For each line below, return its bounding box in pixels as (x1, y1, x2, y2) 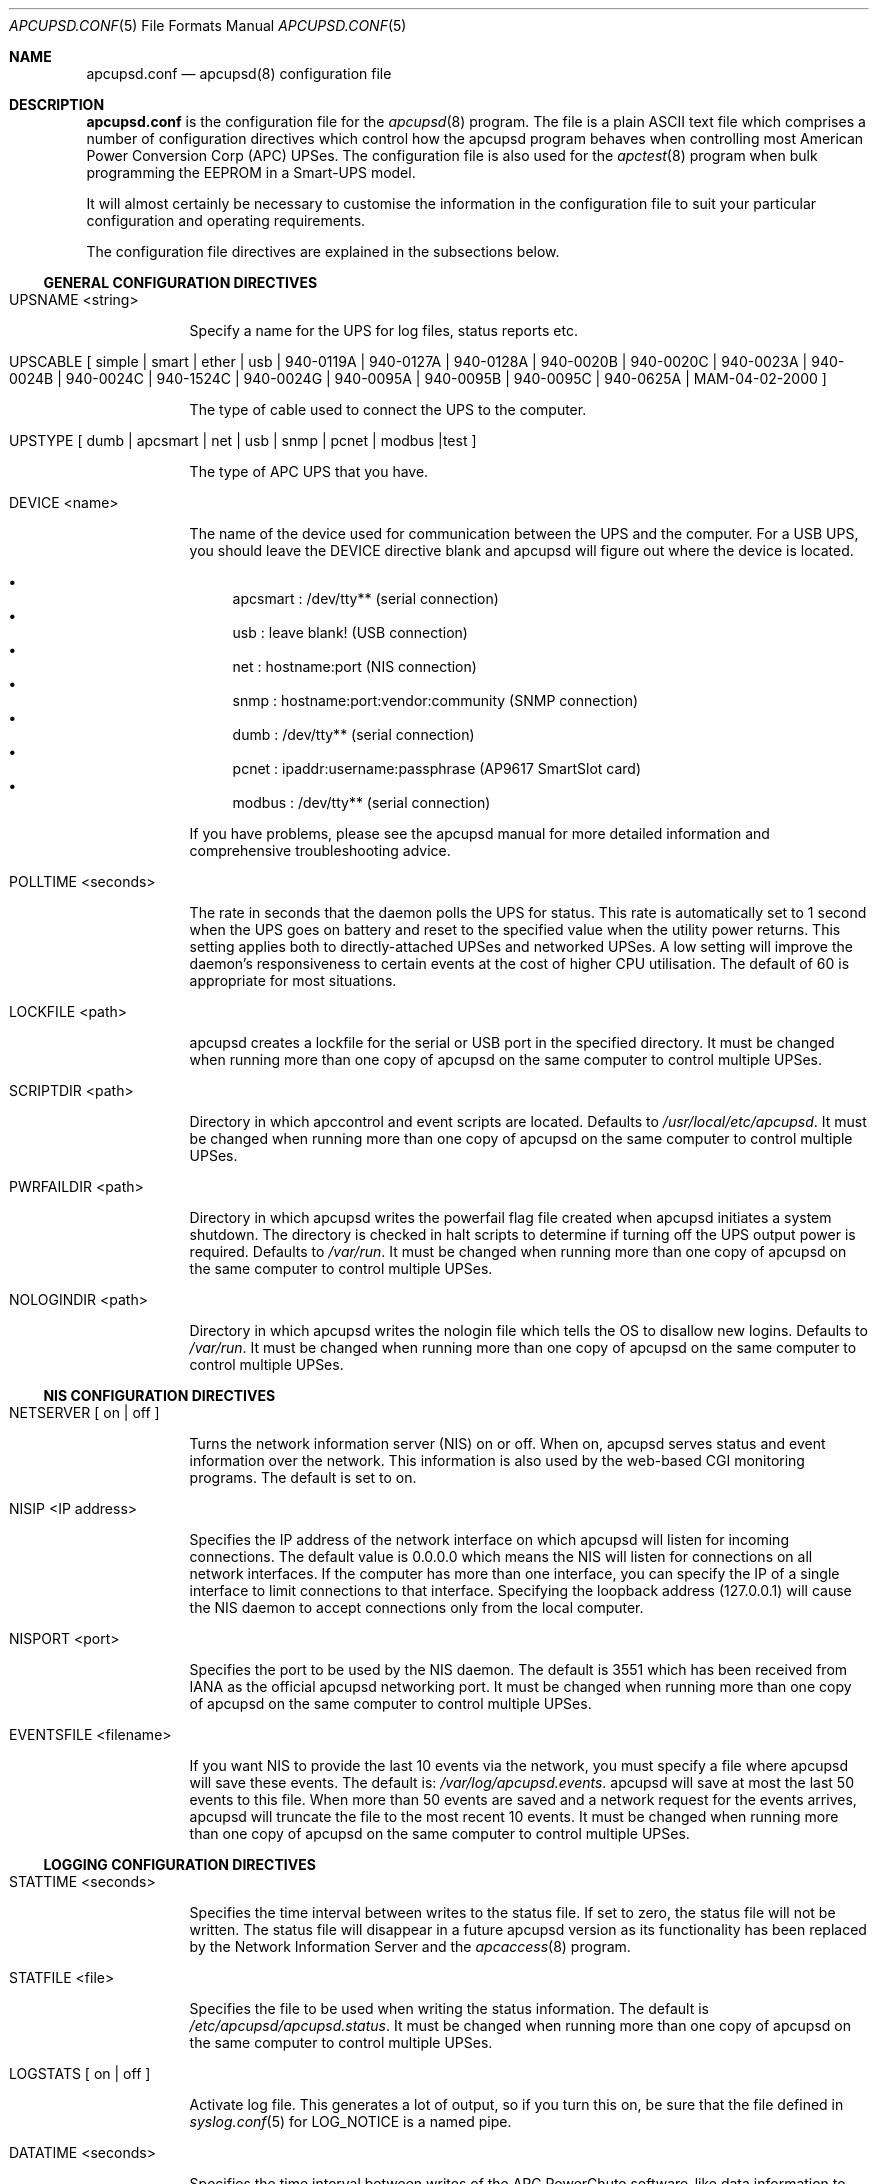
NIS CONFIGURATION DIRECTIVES (43, 1387, 276, 1404)
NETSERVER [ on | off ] (9, 1404, 160, 1421)
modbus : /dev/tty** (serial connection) (232, 794, 491, 811)
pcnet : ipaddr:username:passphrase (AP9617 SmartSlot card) (232, 760, 642, 777)
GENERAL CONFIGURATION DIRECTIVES (43, 274, 318, 291)
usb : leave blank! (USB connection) (232, 624, 468, 641)
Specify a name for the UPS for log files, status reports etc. (189, 322, 578, 339)
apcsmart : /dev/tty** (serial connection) (232, 590, 499, 607)
